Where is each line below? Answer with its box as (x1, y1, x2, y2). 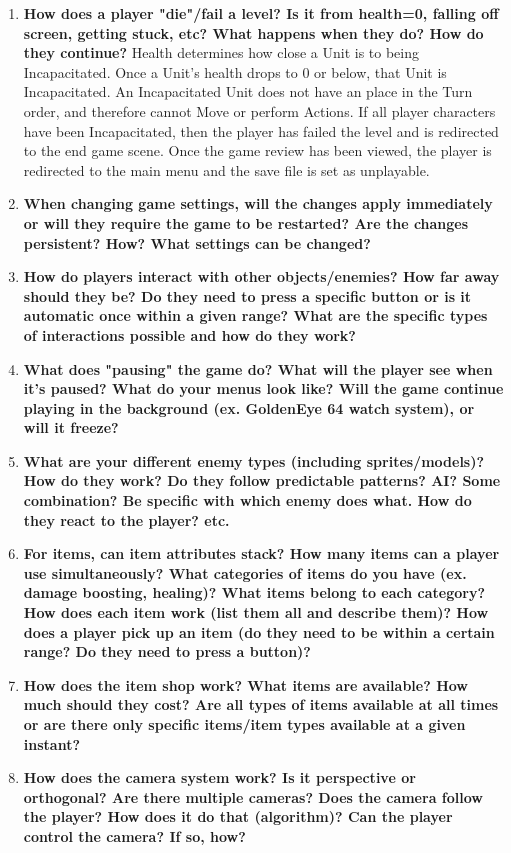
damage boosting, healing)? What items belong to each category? (23, 582, 485, 603)
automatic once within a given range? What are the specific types (23, 305, 488, 326)
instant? (23, 733, 81, 754)
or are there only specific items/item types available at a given (23, 714, 466, 734)
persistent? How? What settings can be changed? (23, 232, 371, 253)
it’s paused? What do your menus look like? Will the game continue (23, 378, 504, 399)
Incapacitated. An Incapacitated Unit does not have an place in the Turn (23, 81, 473, 102)
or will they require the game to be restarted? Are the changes (23, 212, 469, 233)
